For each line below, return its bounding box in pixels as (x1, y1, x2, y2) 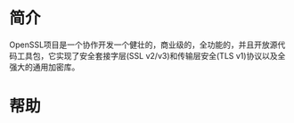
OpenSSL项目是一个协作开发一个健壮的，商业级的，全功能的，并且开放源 (9, 39, 278, 50)
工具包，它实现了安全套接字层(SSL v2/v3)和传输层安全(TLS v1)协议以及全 (16, 50, 286, 61)
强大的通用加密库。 (9, 61, 80, 72)
